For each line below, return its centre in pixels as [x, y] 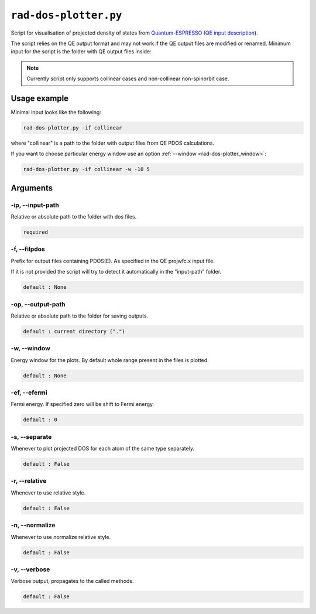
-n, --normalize [33, 526]
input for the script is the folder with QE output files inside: [81, 52]
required [36, 232]
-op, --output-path [38, 304]
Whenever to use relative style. [48, 493]
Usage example [40, 98]
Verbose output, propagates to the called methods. [72, 581]
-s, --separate [31, 436]
